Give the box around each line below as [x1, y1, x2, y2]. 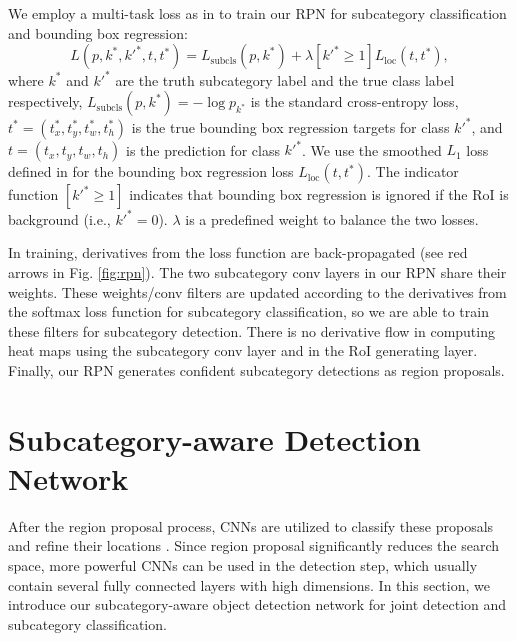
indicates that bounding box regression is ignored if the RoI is [129, 184, 509, 205]
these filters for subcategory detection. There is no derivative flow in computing [8, 320, 495, 341]
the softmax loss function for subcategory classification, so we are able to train [8, 301, 489, 322]
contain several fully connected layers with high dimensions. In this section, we [8, 574, 490, 595]
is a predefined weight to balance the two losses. [185, 208, 479, 229]
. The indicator [367, 161, 459, 182]
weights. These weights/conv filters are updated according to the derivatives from [8, 281, 507, 302]
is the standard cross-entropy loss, [250, 91, 459, 112]
